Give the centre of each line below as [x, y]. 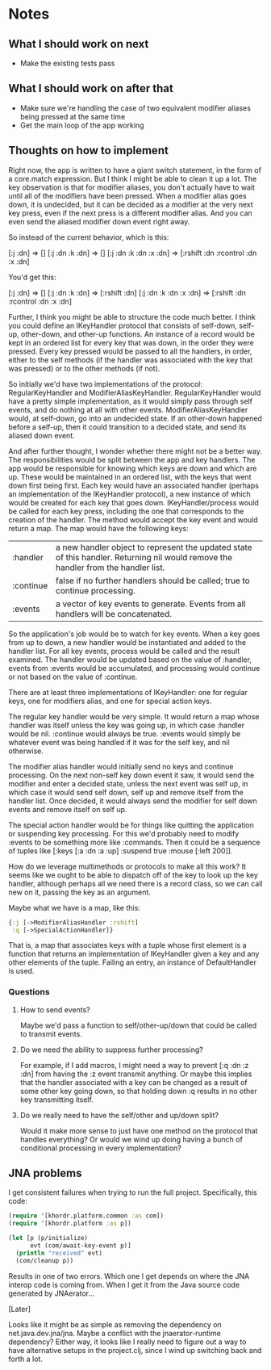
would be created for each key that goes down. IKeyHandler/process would [134, 502]
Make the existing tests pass [67, 63]
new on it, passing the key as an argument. [80, 892]
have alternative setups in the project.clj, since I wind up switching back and [135, 1350]
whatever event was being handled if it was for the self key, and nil [119, 742]
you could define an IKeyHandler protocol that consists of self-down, [123, 325]
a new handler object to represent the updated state [154, 547]
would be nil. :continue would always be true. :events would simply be [125, 733]
